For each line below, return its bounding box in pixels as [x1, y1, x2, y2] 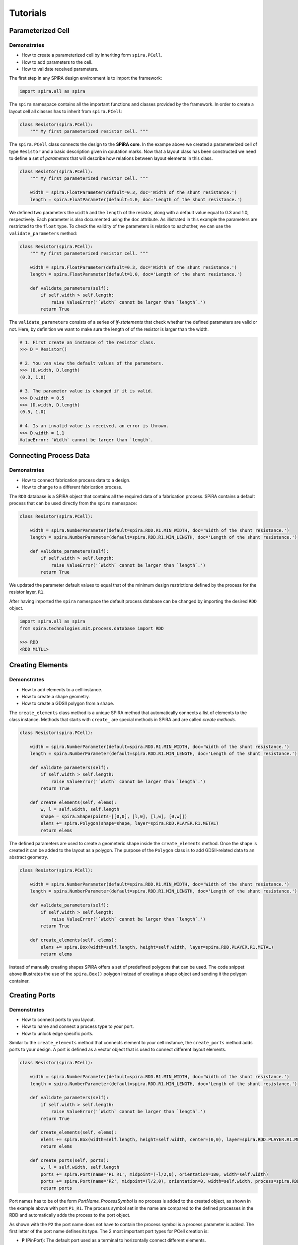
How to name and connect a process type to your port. [21, 1023, 134, 1029]
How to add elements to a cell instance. [21, 686, 103, 692]
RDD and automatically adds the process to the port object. [9, 1212, 131, 1218]
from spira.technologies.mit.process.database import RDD [19, 625, 164, 631]
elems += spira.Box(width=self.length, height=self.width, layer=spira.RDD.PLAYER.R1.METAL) [40, 944, 274, 950]
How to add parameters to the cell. [21, 59, 93, 65]
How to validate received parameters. [21, 66, 99, 72]
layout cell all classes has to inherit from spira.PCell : [9, 108, 123, 114]
